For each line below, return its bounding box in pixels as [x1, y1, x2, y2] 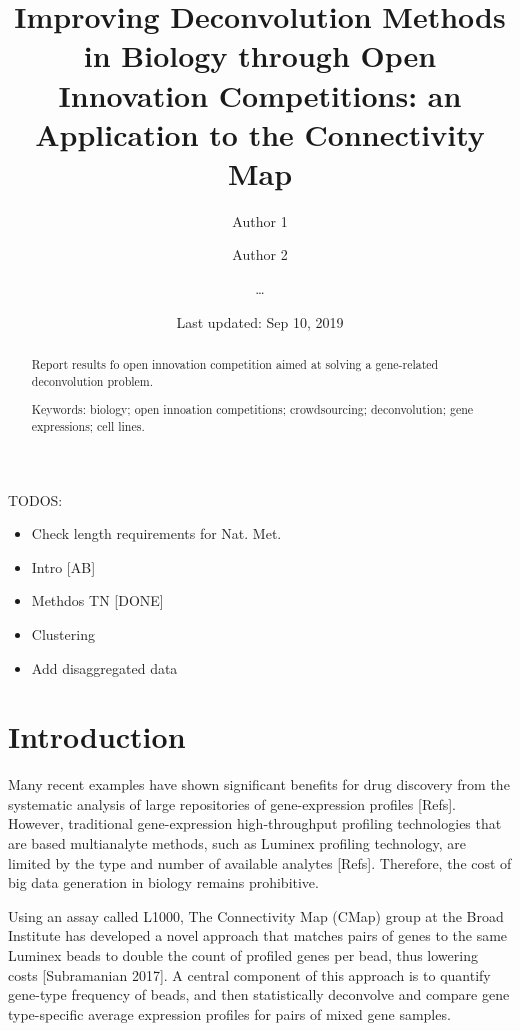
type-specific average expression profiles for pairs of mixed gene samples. [8, 1003, 451, 1024]
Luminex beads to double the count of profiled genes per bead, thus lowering [8, 945, 478, 965]
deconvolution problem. [31, 372, 154, 389]
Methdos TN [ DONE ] [31, 590, 164, 611]
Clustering [31, 623, 95, 644]
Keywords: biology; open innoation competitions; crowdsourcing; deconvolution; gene [31, 401, 474, 418]
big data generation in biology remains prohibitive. [8, 872, 319, 893]
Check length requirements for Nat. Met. [31, 523, 282, 544]
